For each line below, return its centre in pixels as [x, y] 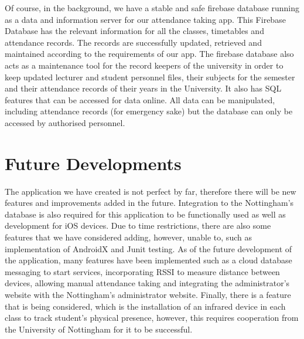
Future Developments [93, 163]
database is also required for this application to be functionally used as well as [145, 214]
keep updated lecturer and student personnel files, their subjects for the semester [150, 77]
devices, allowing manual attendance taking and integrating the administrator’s [147, 283]
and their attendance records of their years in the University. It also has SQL [143, 88]
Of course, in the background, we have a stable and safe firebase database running [152, 8]
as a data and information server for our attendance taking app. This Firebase [145, 19]
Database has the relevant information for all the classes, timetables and [134, 31]
